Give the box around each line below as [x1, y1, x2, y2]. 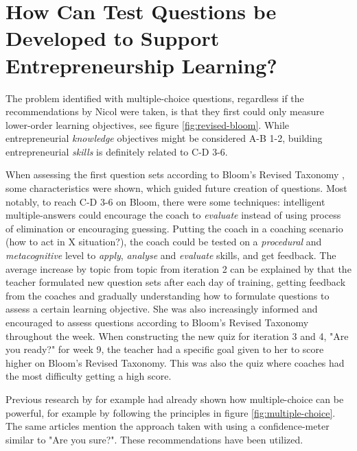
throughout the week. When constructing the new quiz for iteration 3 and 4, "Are [5, 328, 349, 343]
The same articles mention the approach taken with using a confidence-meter [5, 419, 330, 433]
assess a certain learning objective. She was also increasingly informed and [5, 302, 318, 316]
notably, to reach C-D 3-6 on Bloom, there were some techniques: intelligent [5, 194, 325, 208]
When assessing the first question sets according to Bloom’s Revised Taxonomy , [5, 167, 345, 182]
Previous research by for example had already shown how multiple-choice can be [5, 391, 344, 406]
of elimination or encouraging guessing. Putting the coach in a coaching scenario [5, 221, 343, 235]
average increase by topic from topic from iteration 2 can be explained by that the [5, 261, 352, 276]
